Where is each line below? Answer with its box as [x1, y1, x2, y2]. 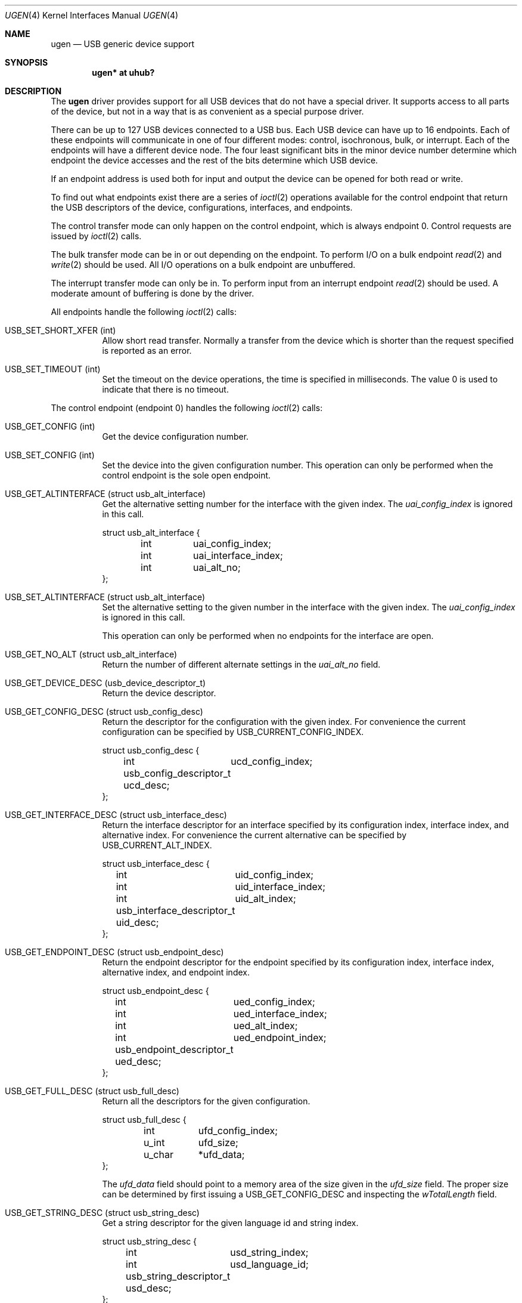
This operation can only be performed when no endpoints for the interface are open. [102, 631, 434, 641]
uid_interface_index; [235, 881, 326, 893]
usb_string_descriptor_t [126, 1270, 231, 1282]
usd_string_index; [230, 1246, 309, 1258]
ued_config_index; [233, 996, 315, 1008]
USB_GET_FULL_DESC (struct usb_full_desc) [5, 1086, 179, 1096]
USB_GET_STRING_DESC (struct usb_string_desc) [5, 1208, 200, 1218]
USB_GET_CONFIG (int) [5, 421, 95, 431]
